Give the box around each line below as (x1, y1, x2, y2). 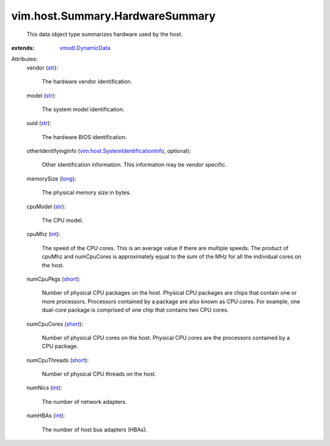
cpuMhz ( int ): (26, 231, 61, 238)
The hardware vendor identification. (42, 78, 133, 85)
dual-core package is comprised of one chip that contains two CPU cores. (42, 306, 229, 314)
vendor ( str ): (26, 64, 58, 71)
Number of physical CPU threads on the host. (42, 370, 156, 378)
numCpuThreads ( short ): (26, 356, 89, 364)
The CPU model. (42, 217, 84, 224)
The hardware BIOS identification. (42, 133, 127, 140)
